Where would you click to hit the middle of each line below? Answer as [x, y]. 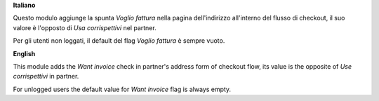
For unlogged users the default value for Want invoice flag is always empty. [122, 89]
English [24, 53]
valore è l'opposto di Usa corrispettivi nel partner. [85, 27]
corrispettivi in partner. [46, 76]
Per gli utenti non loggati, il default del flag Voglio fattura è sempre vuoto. [119, 41]
